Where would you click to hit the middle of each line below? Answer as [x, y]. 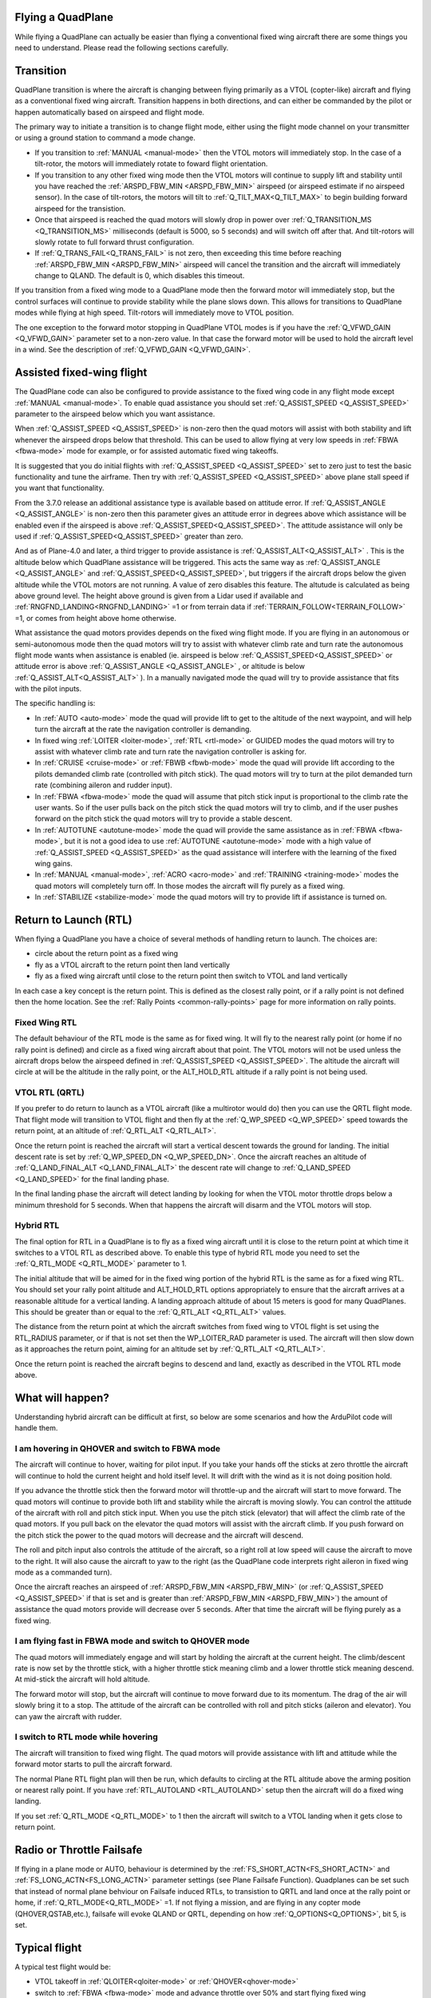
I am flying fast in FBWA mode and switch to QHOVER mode [132, 1641]
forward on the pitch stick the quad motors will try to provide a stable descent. [164, 818]
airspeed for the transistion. [80, 209]
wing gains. [54, 863]
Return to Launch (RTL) [74, 919]
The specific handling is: [55, 703]
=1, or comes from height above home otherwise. [96, 618]
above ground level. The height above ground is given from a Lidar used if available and [159, 595]
